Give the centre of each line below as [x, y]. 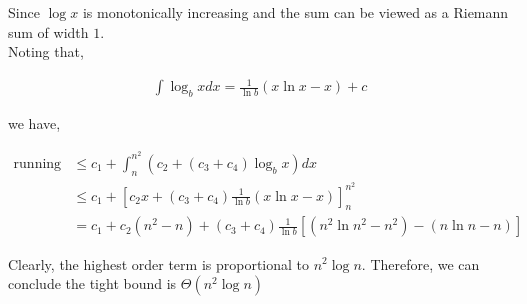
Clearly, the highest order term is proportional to [159, 263]
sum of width [48, 31]
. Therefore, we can [420, 263]
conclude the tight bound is [92, 283]
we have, [34, 123]
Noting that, [46, 51]
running [37, 163]
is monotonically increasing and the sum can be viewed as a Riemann [295, 12]
